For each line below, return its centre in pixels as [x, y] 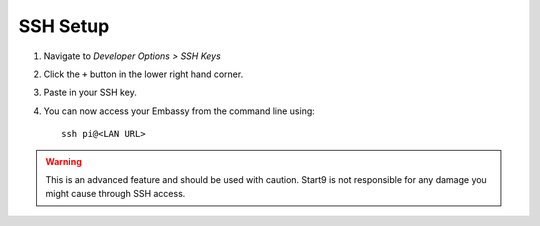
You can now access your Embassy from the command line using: [179, 111]
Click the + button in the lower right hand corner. [143, 74]
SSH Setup [64, 26]
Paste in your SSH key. [90, 92]
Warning [63, 161]
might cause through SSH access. [115, 194]
